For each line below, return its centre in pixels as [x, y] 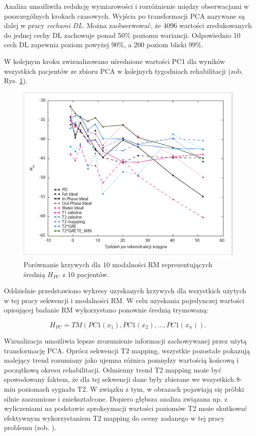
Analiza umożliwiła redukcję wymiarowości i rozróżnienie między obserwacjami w [127, 6]
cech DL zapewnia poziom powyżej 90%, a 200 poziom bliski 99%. [104, 45]
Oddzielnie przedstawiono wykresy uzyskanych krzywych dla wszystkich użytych [125, 291]
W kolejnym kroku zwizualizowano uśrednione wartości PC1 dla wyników [114, 61]
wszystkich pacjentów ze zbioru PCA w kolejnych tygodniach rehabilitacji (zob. [124, 71]
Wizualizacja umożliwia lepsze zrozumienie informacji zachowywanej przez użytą [126, 341]
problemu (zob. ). [30, 427]
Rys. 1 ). [16, 80]
